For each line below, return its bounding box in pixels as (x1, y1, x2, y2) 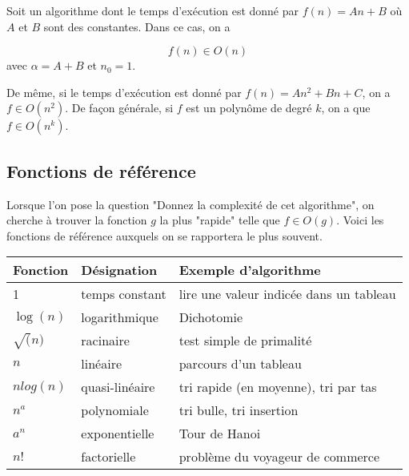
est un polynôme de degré (186, 99, 312, 116)
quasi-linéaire (81, 377, 155, 397)
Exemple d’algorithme (178, 260, 321, 280)
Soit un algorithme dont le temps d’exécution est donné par (6, 2, 299, 18)
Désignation (81, 260, 158, 280)
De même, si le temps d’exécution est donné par (6, 83, 242, 100)
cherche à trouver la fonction (6, 212, 147, 228)
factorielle (81, 447, 136, 466)
